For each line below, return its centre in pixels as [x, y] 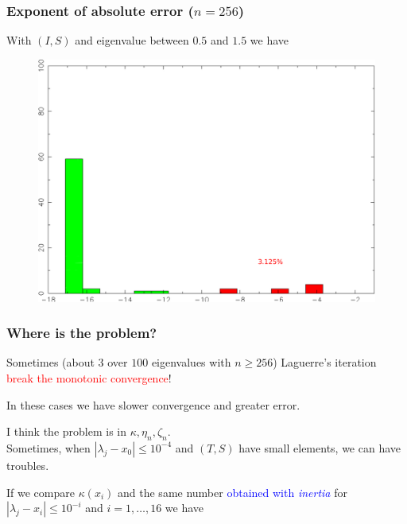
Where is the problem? [82, 333]
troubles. [28, 465]
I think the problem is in [67, 431]
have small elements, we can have [320, 447]
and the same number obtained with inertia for [233, 492]
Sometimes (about [50, 362]
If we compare [41, 492]
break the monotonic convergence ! [89, 377]
